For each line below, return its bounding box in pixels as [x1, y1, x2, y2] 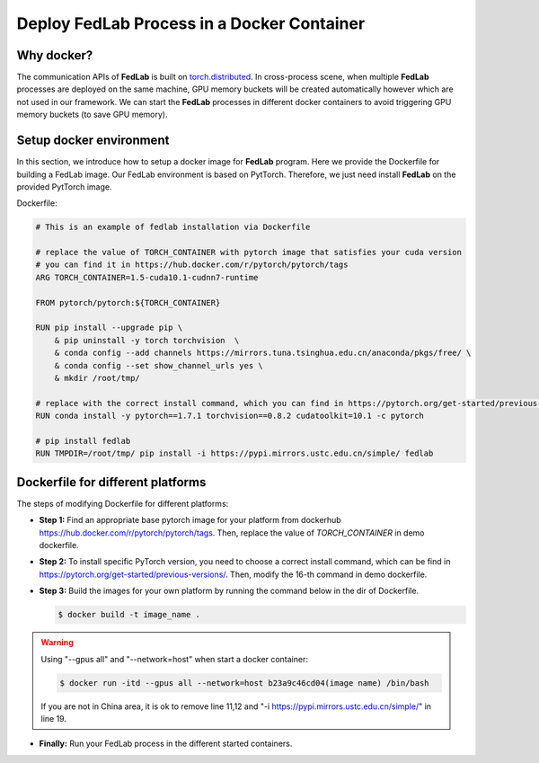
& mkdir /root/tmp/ [54, 373, 141, 383]
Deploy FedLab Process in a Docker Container [16, 13, 366, 33]
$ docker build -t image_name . [57, 609, 201, 620]
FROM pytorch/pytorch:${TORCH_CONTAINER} [35, 297, 221, 307]
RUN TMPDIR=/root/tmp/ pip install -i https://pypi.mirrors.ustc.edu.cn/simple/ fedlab [35, 448, 434, 458]
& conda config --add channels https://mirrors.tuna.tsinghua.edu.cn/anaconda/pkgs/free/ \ [54, 348, 472, 359]
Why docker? [16, 48, 93, 63]
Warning [40, 637, 74, 648]
